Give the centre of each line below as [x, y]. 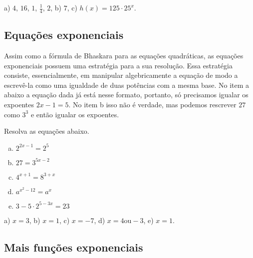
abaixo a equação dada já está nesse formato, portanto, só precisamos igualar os [126, 95]
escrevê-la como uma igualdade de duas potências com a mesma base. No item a [127, 85]
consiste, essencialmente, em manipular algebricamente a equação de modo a [121, 75]
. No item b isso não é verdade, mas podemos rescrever [152, 104]
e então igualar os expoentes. [75, 114]
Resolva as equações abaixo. [47, 131]
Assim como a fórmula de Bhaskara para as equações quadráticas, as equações [124, 56]
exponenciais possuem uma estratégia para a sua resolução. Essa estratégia [118, 65]
